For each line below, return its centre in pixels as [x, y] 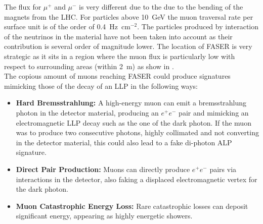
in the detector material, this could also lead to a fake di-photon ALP [124, 142]
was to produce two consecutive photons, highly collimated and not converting [137, 132]
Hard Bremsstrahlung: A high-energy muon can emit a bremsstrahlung [131, 103]
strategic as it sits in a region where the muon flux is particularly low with [120, 56]
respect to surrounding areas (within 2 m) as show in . [89, 66]
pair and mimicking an [214, 112]
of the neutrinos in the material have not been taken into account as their [118, 36]
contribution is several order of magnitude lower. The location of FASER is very [128, 46]
